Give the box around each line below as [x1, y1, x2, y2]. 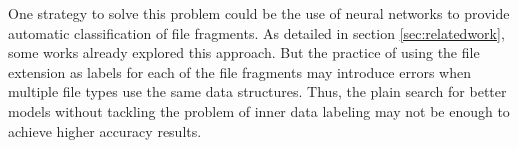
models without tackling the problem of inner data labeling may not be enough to [8, 100, 510, 121]
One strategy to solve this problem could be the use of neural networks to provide [8, 3, 510, 23]
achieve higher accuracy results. [8, 120, 202, 141]
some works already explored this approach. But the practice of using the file [8, 42, 480, 63]
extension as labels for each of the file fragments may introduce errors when [8, 61, 471, 82]
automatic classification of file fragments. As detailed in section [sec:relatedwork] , [8, 22, 505, 43]
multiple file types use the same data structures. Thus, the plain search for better [8, 81, 507, 102]
